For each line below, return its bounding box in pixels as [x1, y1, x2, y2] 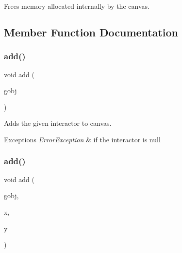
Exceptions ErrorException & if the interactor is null [4, 134, 161, 144]
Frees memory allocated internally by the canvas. [4, 1, 149, 11]
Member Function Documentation [4, 24, 179, 39]
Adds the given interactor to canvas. [4, 118, 112, 128]
